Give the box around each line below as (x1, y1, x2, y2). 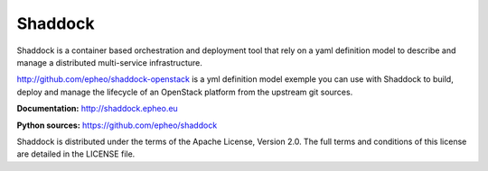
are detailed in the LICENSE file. (16, 148, 136, 159)
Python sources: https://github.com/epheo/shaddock (16, 120, 218, 130)
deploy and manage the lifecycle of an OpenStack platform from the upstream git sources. (16, 86, 353, 97)
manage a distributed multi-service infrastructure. (16, 57, 202, 67)
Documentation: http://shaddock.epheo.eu (16, 103, 178, 114)
